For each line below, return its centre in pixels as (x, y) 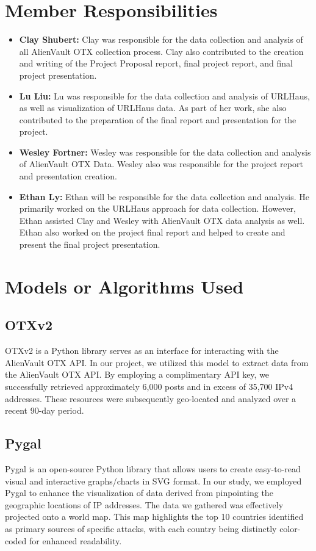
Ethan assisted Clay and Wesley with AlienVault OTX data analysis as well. (162, 220)
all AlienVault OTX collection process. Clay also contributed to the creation (161, 51)
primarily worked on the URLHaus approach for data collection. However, (157, 208)
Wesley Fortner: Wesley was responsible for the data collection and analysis (165, 152)
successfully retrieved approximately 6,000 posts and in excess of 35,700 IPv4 (149, 386)
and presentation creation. (68, 176)
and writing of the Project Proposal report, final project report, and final (156, 63)
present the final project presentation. (90, 244)
